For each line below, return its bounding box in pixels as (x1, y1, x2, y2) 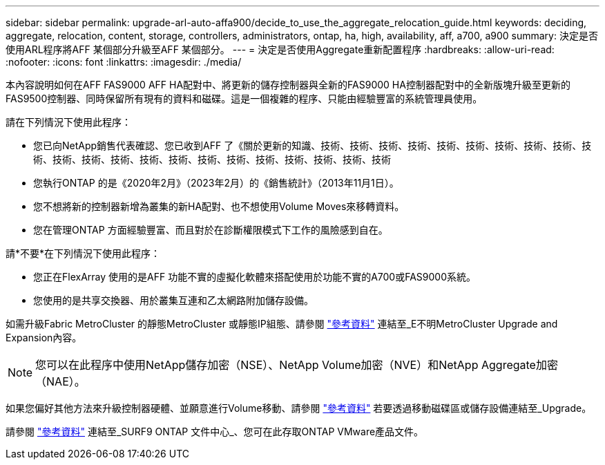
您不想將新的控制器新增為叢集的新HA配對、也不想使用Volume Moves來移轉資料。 (33, 200, 405, 212)
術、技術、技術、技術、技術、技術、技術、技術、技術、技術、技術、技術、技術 (33, 153, 391, 165)
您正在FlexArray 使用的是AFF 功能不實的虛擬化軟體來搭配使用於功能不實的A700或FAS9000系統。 (33, 271, 476, 283)
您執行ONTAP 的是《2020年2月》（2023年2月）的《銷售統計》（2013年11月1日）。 (33, 177, 399, 189)
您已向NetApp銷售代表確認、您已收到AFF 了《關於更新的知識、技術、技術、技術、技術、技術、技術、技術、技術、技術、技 (33, 140, 592, 151)
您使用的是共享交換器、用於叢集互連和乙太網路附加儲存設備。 (33, 294, 314, 306)
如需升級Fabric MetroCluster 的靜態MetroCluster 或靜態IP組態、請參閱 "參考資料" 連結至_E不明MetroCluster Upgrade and (6, 318, 558, 330)
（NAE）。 (35, 374, 86, 388)
